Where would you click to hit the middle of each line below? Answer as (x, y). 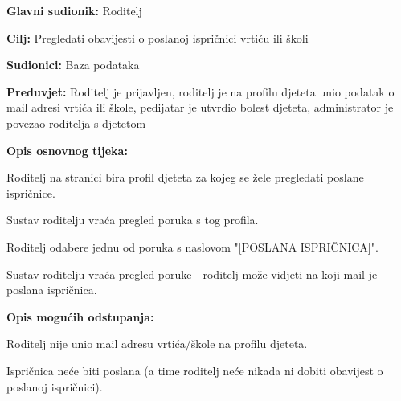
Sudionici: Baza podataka (73, 65)
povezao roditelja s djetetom (76, 123)
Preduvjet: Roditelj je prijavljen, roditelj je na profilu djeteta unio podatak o (200, 91)
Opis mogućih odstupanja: (80, 316)
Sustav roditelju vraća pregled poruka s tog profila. (133, 220)
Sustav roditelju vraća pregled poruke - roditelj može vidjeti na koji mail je (192, 274)
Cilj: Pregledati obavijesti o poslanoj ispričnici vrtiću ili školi (158, 37)
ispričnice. (31, 192)
